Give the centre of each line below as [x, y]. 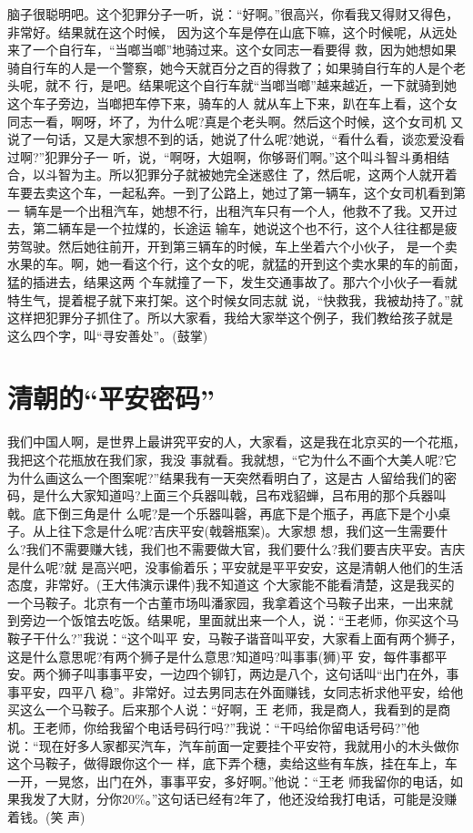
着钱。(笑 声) [46, 816]
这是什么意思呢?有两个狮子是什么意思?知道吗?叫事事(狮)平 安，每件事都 [221, 656]
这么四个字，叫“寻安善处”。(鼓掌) [108, 335]
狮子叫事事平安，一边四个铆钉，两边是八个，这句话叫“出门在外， [252, 674]
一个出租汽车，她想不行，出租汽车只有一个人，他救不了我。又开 [253, 210]
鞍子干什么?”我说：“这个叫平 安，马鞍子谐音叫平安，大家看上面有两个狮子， [235, 638]
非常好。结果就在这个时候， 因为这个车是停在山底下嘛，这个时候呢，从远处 [232, 31]
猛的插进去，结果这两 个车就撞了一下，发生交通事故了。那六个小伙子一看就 [232, 281]
